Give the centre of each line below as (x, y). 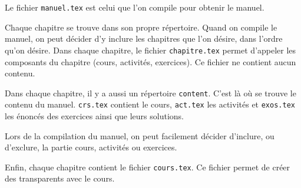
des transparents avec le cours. (60, 178)
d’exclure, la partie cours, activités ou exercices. (91, 147)
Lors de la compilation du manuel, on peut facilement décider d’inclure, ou (140, 135)
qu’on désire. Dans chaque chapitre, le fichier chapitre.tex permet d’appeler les (150, 50)
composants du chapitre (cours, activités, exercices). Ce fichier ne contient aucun (150, 61)
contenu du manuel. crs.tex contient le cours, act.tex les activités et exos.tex (150, 104)
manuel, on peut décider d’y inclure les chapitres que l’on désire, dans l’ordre (144, 38)
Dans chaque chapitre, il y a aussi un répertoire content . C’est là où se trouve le (150, 93)
